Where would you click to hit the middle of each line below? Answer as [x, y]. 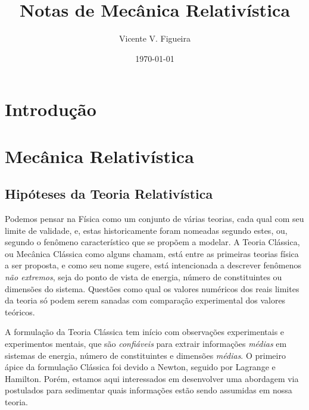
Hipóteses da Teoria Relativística [109, 194]
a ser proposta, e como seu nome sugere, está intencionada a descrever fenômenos [153, 265]
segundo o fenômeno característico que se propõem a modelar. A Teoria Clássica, [152, 242]
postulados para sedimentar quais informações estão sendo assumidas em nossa [149, 390]
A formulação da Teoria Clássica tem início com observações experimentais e [145, 332]
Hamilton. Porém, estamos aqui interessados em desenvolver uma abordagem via [152, 378]
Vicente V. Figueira [154, 38]
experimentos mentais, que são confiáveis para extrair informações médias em [146, 344]
